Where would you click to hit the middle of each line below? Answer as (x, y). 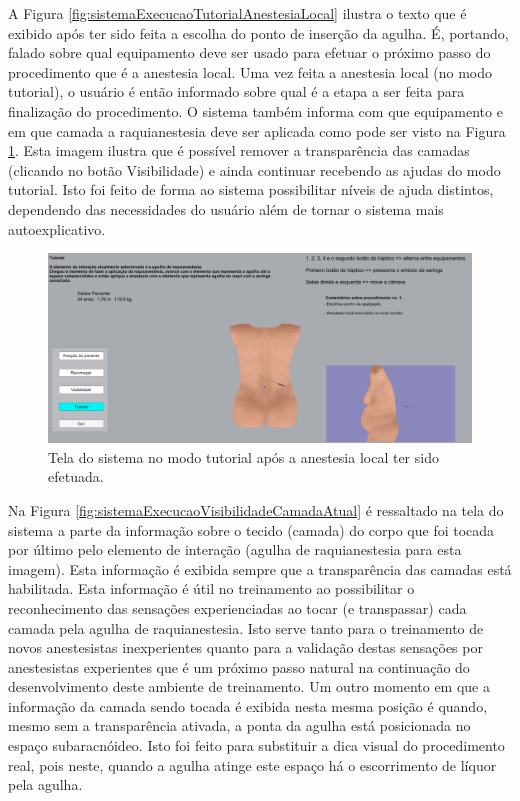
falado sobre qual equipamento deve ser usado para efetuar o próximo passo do (249, 52)
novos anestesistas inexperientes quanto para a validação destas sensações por (245, 647)
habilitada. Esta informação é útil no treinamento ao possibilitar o (211, 588)
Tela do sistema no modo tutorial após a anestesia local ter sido (243, 456)
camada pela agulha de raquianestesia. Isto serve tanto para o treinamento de (246, 627)
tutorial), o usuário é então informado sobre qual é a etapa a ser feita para (236, 91)
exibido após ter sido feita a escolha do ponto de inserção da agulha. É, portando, (258, 32)
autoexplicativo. (57, 228)
